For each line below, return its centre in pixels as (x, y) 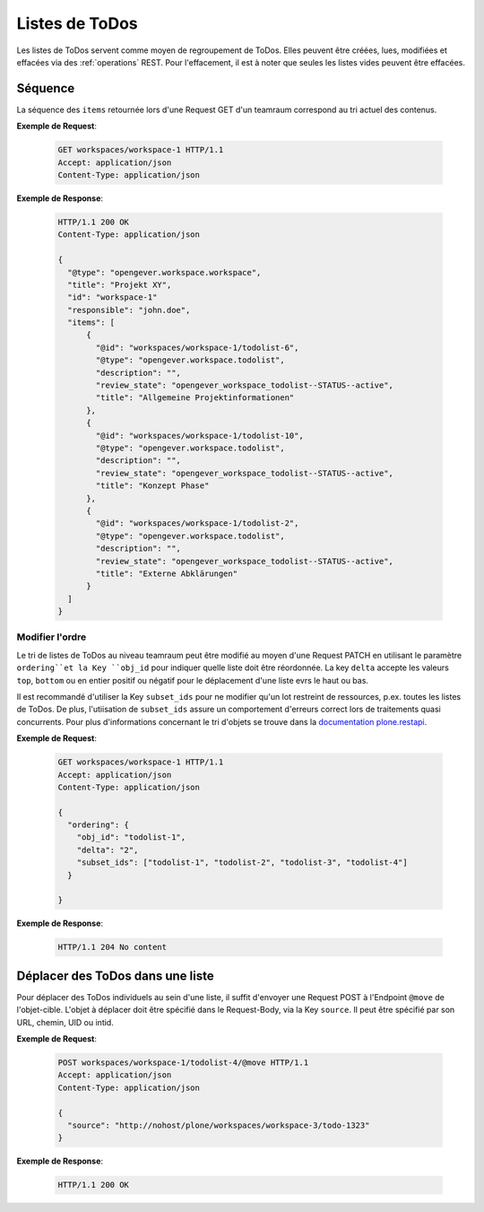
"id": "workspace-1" (112, 297)
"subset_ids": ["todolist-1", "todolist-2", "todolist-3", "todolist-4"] (242, 863)
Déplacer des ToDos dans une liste (115, 976)
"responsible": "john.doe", (129, 310)
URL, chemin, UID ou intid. (65, 1022)
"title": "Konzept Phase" (152, 486)
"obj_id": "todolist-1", (131, 837)
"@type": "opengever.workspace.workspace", (164, 272)
